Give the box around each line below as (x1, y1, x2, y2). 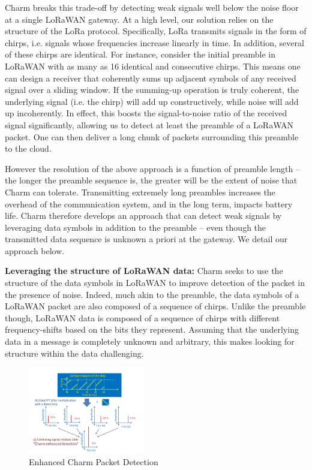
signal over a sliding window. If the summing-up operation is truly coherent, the (5, 83, 299, 96)
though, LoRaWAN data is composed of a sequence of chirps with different (5, 311, 280, 324)
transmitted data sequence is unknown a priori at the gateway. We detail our (5, 233, 288, 245)
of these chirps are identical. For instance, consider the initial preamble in (5, 48, 276, 61)
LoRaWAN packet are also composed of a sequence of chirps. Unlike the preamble (5, 300, 306, 312)
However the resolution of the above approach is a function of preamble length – (5, 162, 300, 174)
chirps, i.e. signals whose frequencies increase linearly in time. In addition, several (5, 36, 304, 49)
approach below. (5, 244, 65, 257)
